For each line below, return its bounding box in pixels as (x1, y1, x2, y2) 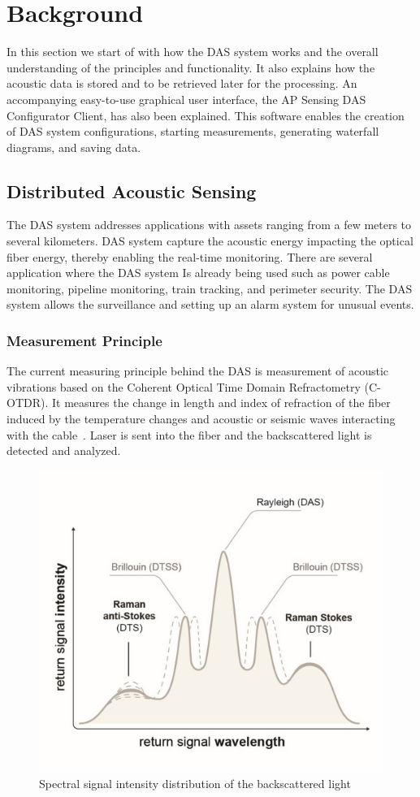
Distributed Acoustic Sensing (6, 178, 257, 203)
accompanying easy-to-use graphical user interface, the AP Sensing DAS (6, 90, 366, 107)
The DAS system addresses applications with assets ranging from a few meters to (6, 216, 412, 233)
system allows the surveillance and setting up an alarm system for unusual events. (6, 296, 414, 313)
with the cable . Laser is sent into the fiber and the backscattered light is (6, 426, 372, 443)
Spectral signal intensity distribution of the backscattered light (39, 775, 351, 792)
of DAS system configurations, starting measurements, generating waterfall (6, 123, 379, 140)
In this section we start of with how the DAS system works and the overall (6, 43, 379, 60)
